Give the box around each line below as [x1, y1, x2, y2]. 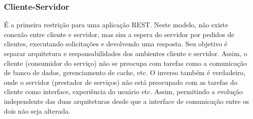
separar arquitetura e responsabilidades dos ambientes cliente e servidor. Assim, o [4, 48, 247, 58]
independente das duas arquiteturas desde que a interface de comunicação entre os [4, 96, 249, 106]
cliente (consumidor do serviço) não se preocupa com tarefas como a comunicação [4, 58, 247, 68]
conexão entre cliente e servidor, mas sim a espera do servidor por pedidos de [4, 29, 235, 39]
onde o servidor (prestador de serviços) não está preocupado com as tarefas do [4, 77, 237, 87]
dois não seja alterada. [4, 105, 71, 116]
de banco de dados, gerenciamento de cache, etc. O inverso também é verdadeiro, [4, 67, 246, 78]
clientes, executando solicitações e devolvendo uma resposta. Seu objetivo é [4, 39, 228, 49]
